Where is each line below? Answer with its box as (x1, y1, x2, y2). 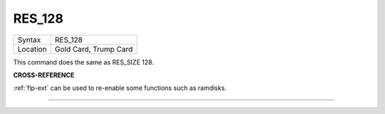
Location (17, 44, 47, 54)
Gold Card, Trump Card (54, 44, 133, 54)
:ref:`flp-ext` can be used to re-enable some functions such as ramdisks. (13, 84, 227, 92)
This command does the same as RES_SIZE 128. (13, 57, 155, 67)
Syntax (17, 35, 41, 45)
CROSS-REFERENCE (13, 71, 75, 79)
